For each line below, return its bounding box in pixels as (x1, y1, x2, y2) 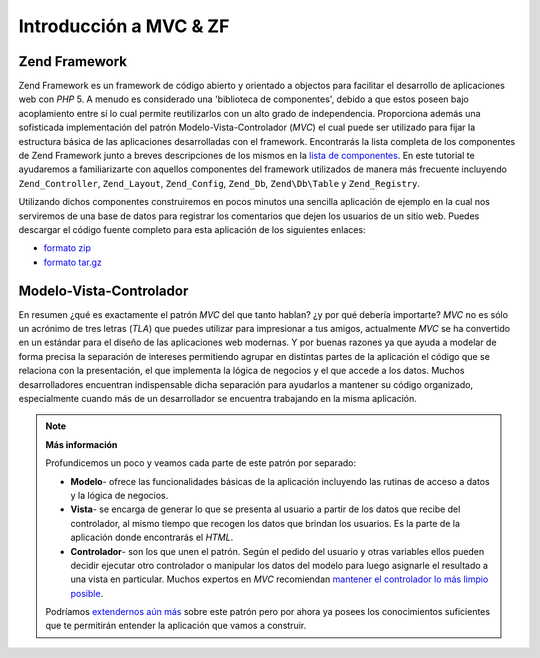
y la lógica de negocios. (70, 489, 169, 501)
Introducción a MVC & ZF (18, 15, 230, 37)
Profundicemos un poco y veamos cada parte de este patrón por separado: (45, 457, 357, 469)
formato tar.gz (43, 256, 102, 268)
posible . (70, 587, 104, 599)
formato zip (43, 242, 92, 254)
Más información (45, 438, 118, 450)
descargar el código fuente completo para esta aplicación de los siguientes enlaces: (18, 223, 366, 235)
